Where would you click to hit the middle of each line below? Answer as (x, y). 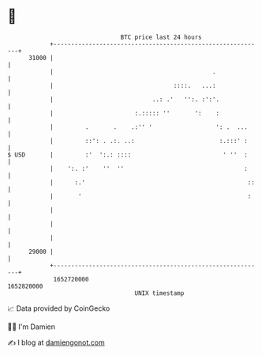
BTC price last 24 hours (161, 37)
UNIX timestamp (159, 293)
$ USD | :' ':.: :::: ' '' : (127, 155)
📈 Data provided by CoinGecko (59, 308)
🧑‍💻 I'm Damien (32, 327)
